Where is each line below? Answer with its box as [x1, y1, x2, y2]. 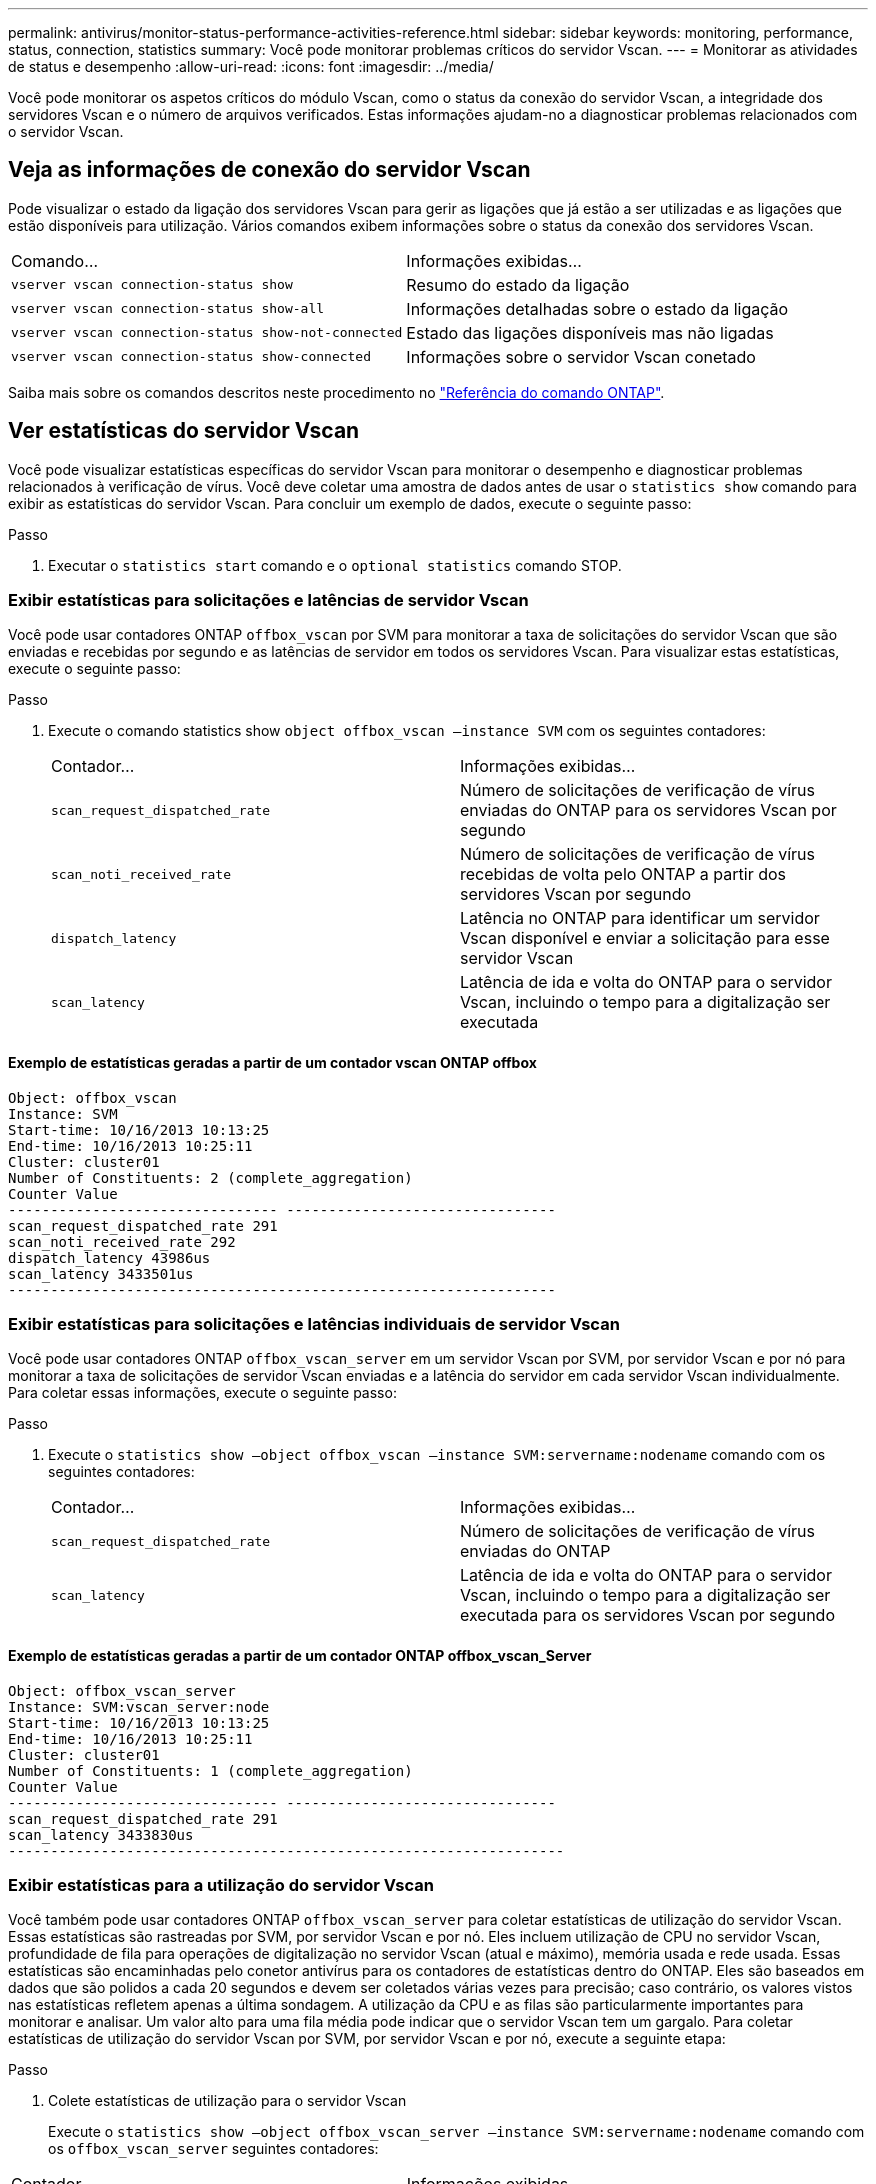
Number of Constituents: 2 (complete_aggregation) [8, 1169, 413, 1186]
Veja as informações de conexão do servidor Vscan [8, 157, 531, 183]
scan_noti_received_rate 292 [8, 1233, 236, 1250]
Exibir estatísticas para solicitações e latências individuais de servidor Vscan [8, 1314, 620, 1335]
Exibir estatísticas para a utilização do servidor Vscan [8, 1875, 434, 1895]
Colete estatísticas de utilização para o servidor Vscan [48, 2092, 407, 2110]
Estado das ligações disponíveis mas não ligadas [406, 322, 774, 343]
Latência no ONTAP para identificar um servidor [460, 908, 820, 929]
